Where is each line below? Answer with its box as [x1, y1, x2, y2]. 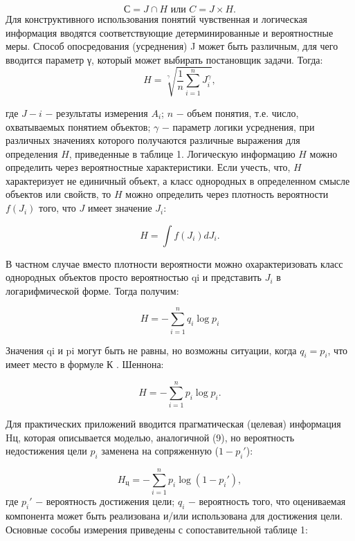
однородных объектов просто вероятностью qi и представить [6, 270, 262, 284]
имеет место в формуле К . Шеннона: [6, 357, 164, 372]
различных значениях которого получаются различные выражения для [6, 133, 300, 147]
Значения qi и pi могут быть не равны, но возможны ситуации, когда [6, 342, 297, 357]
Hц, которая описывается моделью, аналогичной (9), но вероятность [6, 430, 295, 444]
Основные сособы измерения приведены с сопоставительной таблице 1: [6, 522, 308, 536]
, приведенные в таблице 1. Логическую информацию [69, 146, 295, 161]
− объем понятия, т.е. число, [176, 105, 299, 120]
